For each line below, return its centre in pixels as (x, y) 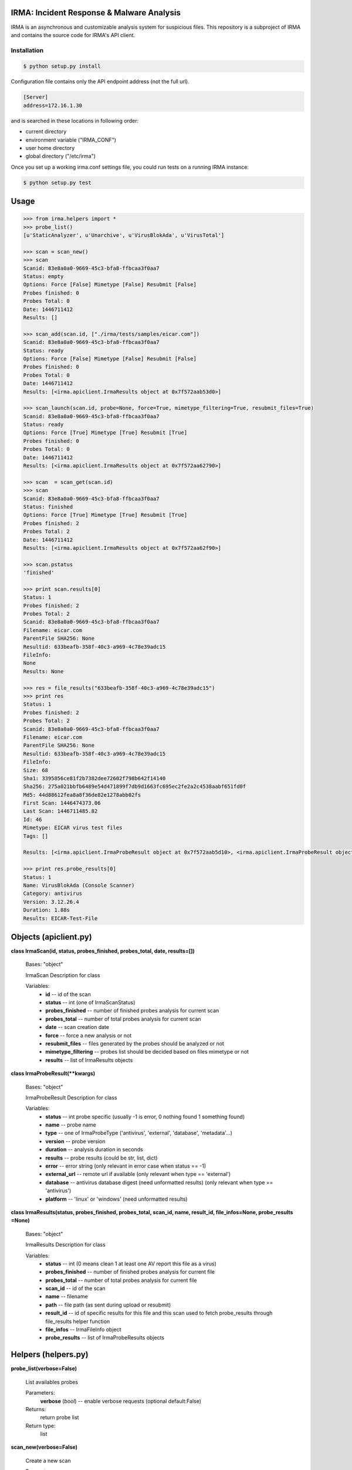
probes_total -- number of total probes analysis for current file (121, 1280)
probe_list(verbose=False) (44, 1369)
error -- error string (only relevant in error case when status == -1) (126, 1166)
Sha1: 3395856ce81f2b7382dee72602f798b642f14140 (94, 778)
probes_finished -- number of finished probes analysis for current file (130, 1272)
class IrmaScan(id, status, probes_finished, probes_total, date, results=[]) (103, 951)
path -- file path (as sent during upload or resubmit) (108, 1305)
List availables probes (52, 1382)
